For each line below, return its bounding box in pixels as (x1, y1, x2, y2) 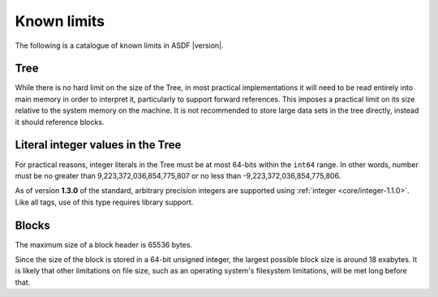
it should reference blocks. (15, 117, 105, 127)
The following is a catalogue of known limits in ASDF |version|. (15, 41, 224, 50)
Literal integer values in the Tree (15, 138, 182, 152)
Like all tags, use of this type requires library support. (15, 197, 194, 207)
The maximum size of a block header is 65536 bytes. (15, 239, 193, 249)
